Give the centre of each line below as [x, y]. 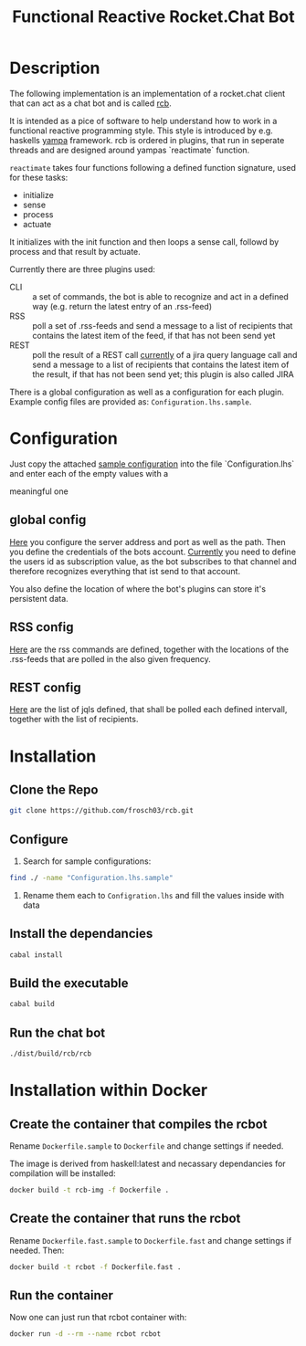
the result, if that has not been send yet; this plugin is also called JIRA [163, 374]
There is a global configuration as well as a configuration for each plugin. [147, 392]
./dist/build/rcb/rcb [51, 1054]
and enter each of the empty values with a [89, 473]
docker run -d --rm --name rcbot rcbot [85, 1334]
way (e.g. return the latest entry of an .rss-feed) [122, 306]
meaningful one [39, 491]
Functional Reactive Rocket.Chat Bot [153, 17]
